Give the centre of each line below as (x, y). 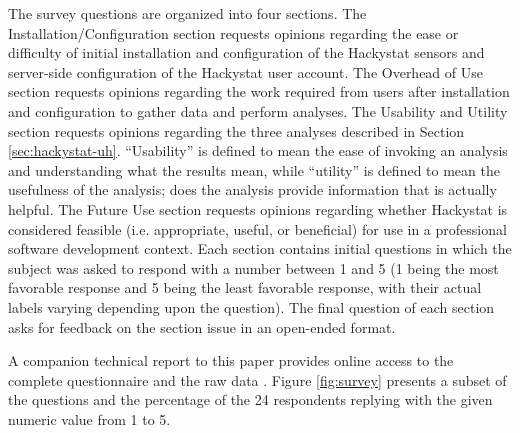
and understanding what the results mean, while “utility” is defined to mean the (254, 169)
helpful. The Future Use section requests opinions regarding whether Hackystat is (258, 208)
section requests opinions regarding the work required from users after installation (259, 91)
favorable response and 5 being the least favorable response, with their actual (245, 287)
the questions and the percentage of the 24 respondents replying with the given (250, 399)
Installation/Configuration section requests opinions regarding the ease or (233, 32)
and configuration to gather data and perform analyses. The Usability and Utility (258, 110)
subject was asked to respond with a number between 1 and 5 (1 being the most (253, 267)
